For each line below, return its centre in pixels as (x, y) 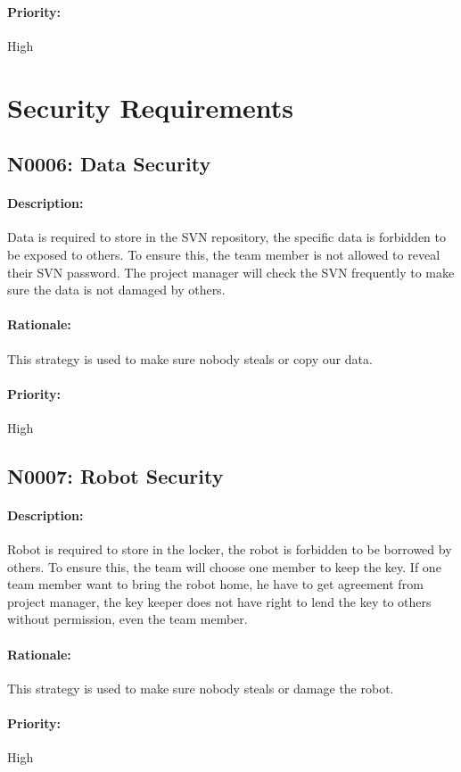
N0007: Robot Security (115, 475)
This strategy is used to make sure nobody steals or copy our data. (190, 358)
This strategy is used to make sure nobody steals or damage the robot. (201, 688)
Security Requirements (150, 107)
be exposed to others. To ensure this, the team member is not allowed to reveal (224, 254)
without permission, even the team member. (128, 619)
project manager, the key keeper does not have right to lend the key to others (219, 601)
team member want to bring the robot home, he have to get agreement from (215, 584)
